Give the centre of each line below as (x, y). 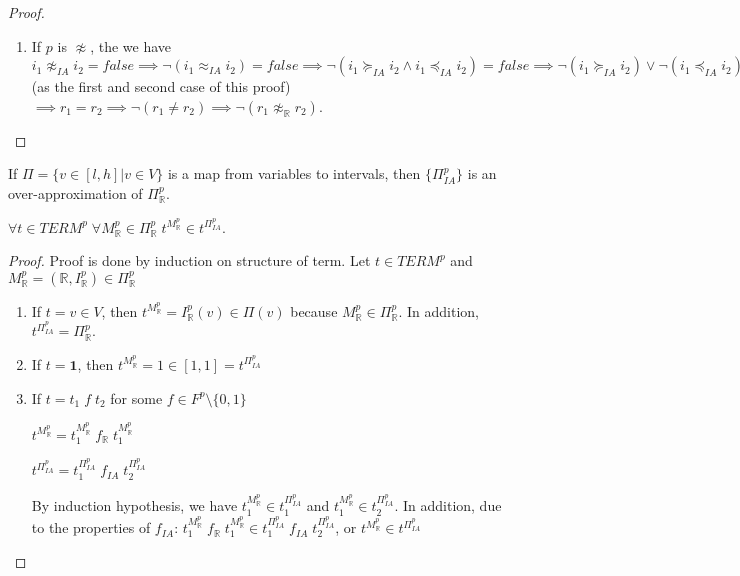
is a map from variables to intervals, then (294, 173)
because (314, 310)
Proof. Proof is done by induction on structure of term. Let (189, 260)
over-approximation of (75, 192)
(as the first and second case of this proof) (161, 86)
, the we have (131, 45)
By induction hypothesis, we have (134, 505)
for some (136, 397)
